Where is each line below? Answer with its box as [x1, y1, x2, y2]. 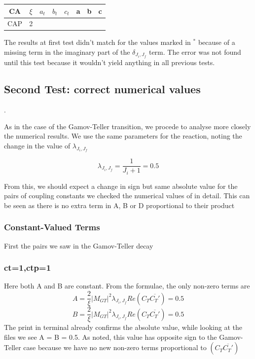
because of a [198, 37, 235, 47]
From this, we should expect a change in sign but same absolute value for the [4, 180, 238, 191]
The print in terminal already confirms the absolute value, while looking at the [4, 322, 242, 332]
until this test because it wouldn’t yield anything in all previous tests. [4, 57, 215, 68]
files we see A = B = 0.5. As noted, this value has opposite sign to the [4, 331, 217, 342]
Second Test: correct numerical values [4, 81, 201, 97]
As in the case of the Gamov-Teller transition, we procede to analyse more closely [4, 121, 251, 131]
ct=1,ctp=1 [4, 261, 51, 274]
